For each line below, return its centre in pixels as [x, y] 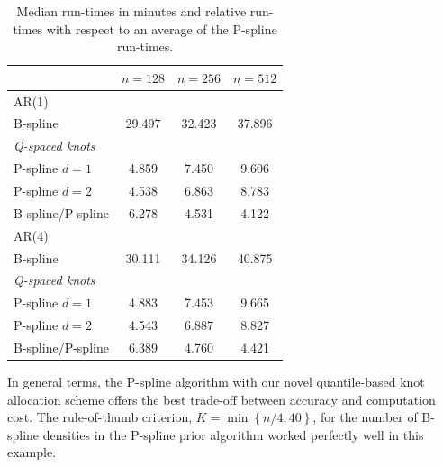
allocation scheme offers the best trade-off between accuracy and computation [221, 399]
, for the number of [365, 417]
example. [32, 452]
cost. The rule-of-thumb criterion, [100, 417]
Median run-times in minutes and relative [131, 11]
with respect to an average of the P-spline [162, 28]
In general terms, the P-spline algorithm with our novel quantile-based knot [216, 381]
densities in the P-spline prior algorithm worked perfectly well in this [233, 434]
